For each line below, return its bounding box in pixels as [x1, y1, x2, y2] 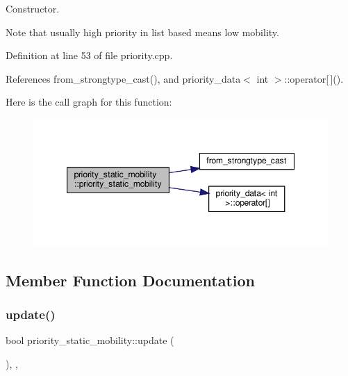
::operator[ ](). [284, 71, 344, 85]
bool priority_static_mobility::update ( [6, 333, 174, 348]
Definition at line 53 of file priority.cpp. [6, 48, 173, 63]
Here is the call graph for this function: [6, 95, 172, 109]
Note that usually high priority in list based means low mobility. [6, 24, 279, 39]
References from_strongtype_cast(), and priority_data [6, 71, 241, 85]
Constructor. [6, 1, 60, 15]
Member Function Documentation [6, 269, 256, 291]
